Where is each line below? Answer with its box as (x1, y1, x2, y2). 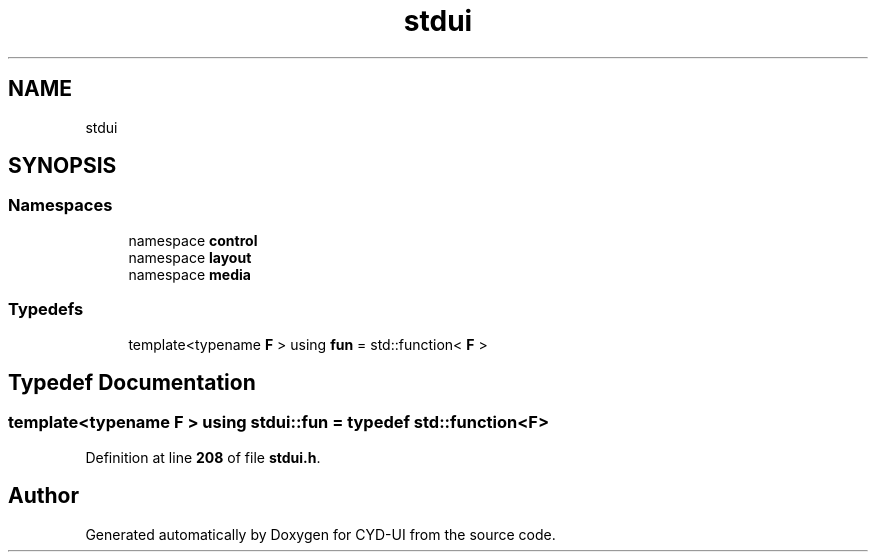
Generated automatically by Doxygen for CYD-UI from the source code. (85, 525, 556, 543)
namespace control (128, 231, 258, 249)
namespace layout (128, 248, 252, 266)
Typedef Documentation (8, 369, 256, 395)
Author (8, 483, 79, 509)
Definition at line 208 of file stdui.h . (85, 448, 321, 466)
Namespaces (8, 195, 113, 216)
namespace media (128, 265, 251, 283)
